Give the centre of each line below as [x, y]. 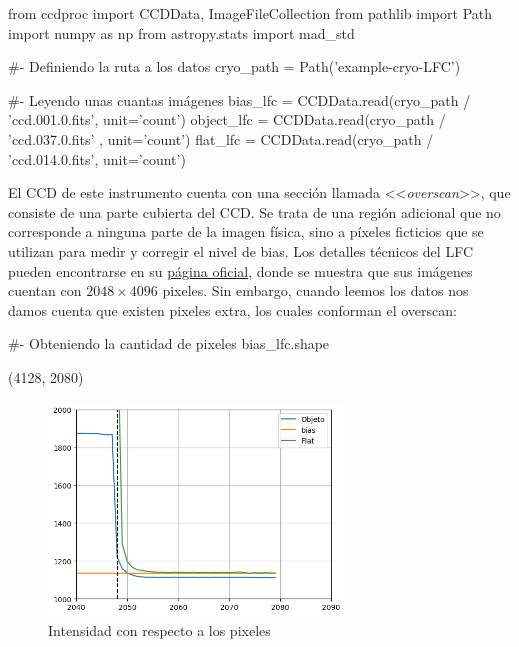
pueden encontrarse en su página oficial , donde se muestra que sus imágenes [240, 270]
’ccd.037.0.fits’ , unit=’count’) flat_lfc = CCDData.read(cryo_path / [221, 138]
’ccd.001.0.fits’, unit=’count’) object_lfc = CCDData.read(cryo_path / [227, 119]
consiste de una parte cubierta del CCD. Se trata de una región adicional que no [254, 211]
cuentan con [45, 290]
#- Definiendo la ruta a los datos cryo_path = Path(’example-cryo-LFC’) [234, 66]
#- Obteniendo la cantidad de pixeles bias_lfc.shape [169, 343]
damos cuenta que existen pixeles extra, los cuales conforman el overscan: [232, 309]
